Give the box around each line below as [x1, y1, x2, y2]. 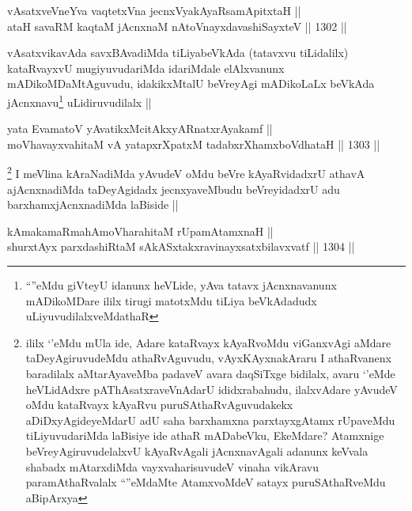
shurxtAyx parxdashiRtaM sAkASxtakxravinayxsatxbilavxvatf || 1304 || [7, 238, 355, 255]
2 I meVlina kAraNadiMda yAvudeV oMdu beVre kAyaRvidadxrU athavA [7, 163, 365, 182]
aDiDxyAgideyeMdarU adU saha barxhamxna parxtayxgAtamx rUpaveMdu [25, 411, 395, 428]
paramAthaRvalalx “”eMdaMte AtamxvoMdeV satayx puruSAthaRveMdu [25, 474, 386, 490]
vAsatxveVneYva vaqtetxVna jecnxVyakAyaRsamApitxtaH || [7, 2, 301, 18]
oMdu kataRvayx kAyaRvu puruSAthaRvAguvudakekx [25, 396, 293, 413]
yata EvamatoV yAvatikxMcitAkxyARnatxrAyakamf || [7, 120, 273, 137]
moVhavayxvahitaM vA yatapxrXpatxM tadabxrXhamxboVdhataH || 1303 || [7, 135, 380, 152]
